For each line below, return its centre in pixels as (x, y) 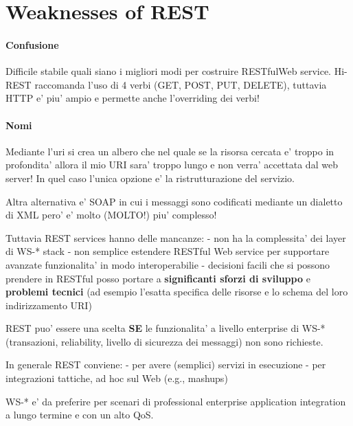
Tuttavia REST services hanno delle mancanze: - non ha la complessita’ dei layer (176, 237)
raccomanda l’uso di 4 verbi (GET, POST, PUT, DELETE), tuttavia (181, 84)
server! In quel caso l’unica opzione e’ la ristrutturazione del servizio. (150, 178)
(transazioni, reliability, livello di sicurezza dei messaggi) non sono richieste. (164, 341)
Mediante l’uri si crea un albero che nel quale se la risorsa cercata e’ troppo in (170, 151)
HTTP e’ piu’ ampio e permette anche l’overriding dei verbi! (133, 98)
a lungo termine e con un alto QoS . (80, 415)
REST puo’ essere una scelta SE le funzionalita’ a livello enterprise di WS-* (166, 328)
